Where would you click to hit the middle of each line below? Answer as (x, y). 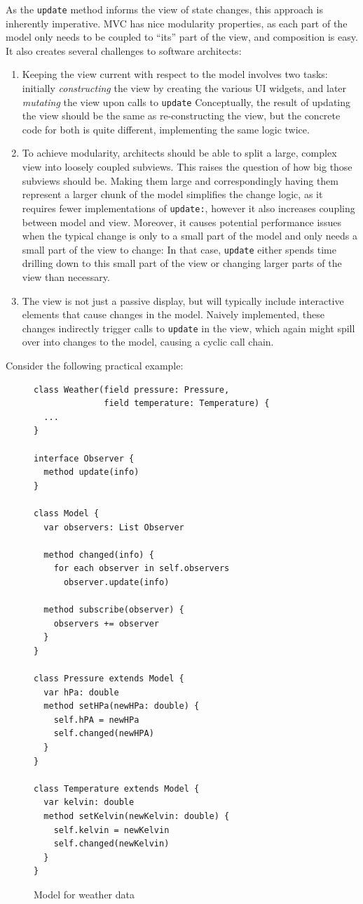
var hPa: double (81, 692)
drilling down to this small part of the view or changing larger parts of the (182, 263)
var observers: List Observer (114, 527)
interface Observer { (84, 458)
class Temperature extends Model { (117, 788)
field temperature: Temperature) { (187, 404)
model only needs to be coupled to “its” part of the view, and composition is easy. (182, 37)
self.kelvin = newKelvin (111, 830)
